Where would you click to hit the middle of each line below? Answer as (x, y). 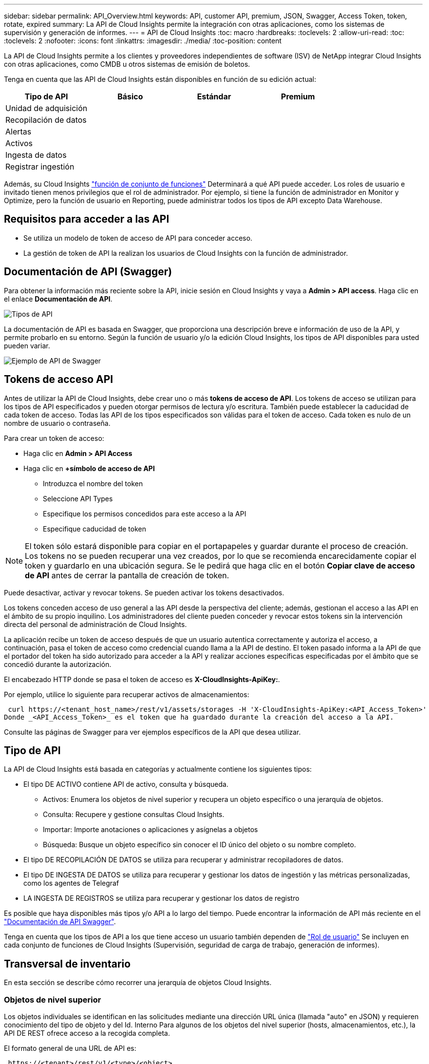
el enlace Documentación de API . (58, 299)
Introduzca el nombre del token (93, 483)
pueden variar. (27, 345)
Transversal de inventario (67, 964)
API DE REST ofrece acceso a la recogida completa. (87, 1033)
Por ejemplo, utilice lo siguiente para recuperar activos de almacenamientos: (127, 694)
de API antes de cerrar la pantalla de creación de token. (127, 575)
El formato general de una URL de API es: (70, 1048)
